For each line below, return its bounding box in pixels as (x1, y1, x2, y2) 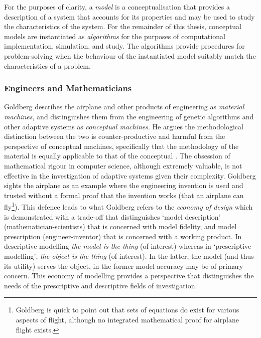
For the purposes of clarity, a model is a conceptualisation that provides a (4, 2, 230, 12)
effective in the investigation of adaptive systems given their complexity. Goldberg (4, 170, 256, 181)
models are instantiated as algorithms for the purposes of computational (4, 31, 225, 41)
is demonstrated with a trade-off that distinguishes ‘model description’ (4, 211, 221, 222)
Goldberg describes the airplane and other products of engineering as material (4, 101, 244, 112)
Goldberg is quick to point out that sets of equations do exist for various (16, 304, 239, 315)
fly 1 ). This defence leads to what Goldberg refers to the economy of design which (4, 200, 253, 212)
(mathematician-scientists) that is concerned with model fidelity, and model (4, 221, 237, 232)
